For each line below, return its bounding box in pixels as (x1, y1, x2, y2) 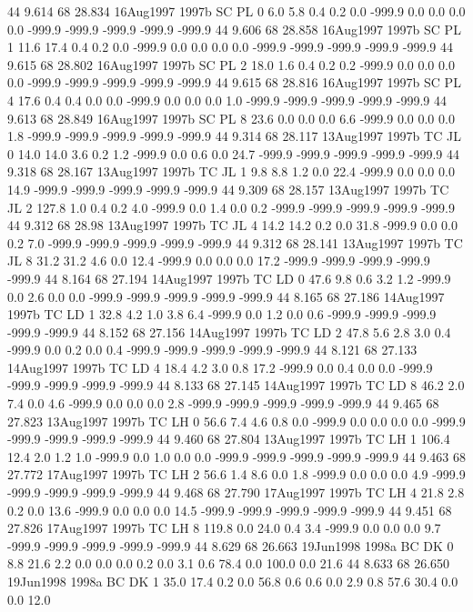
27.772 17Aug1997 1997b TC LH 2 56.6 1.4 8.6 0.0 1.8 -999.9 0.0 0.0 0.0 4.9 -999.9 (7, 465, 466, 484)
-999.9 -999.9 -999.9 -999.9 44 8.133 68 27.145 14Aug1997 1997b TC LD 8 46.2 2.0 (7, 376, 465, 395)
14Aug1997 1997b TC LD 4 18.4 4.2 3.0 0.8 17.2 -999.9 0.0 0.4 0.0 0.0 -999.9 (7, 357, 433, 376)
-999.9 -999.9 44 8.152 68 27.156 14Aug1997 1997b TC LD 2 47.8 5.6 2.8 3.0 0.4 (7, 322, 451, 341)
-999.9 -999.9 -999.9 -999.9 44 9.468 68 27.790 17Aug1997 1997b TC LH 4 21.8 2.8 (7, 483, 465, 502)
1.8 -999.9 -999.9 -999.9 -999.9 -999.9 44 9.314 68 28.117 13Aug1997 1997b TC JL (7, 126, 461, 145)
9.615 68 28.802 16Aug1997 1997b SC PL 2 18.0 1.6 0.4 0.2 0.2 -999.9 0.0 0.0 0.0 (7, 55, 455, 74)
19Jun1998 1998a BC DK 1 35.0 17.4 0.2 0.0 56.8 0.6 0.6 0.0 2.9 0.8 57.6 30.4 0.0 (7, 572, 458, 590)
